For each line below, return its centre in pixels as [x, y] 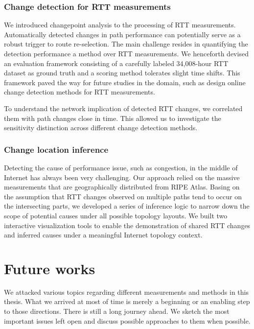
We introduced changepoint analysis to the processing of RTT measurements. [120, 25]
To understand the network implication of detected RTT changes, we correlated [123, 108]
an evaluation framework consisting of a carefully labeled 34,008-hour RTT [116, 63]
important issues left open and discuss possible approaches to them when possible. [127, 320]
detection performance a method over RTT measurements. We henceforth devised [126, 53]
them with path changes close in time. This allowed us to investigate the [113, 118]
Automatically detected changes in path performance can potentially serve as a [122, 34]
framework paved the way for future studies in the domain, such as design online [125, 82]
